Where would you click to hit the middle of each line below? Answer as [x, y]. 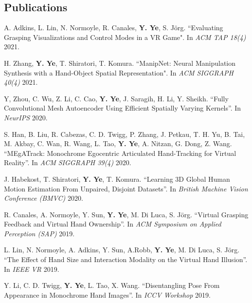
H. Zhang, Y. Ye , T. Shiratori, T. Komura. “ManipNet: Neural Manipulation [120, 63]
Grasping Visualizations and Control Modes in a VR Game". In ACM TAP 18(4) [125, 37]
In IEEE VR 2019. [32, 269]
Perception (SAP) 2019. [39, 233]
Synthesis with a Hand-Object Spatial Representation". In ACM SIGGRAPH [119, 72]
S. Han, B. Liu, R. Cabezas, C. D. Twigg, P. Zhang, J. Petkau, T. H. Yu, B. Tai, [125, 134]
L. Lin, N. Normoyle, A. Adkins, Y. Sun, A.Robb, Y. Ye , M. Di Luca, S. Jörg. [122, 250]
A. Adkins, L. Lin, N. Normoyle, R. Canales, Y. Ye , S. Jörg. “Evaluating [114, 28]
